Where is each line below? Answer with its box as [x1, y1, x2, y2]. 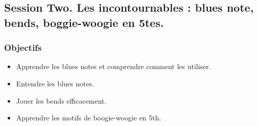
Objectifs [4, 41, 42, 54]
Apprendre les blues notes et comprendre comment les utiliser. [16, 61, 211, 72]
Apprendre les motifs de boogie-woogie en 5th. [16, 112, 161, 123]
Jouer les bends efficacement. [16, 95, 107, 106]
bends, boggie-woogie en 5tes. [4, 14, 164, 30]
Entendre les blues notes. [16, 78, 94, 88]
